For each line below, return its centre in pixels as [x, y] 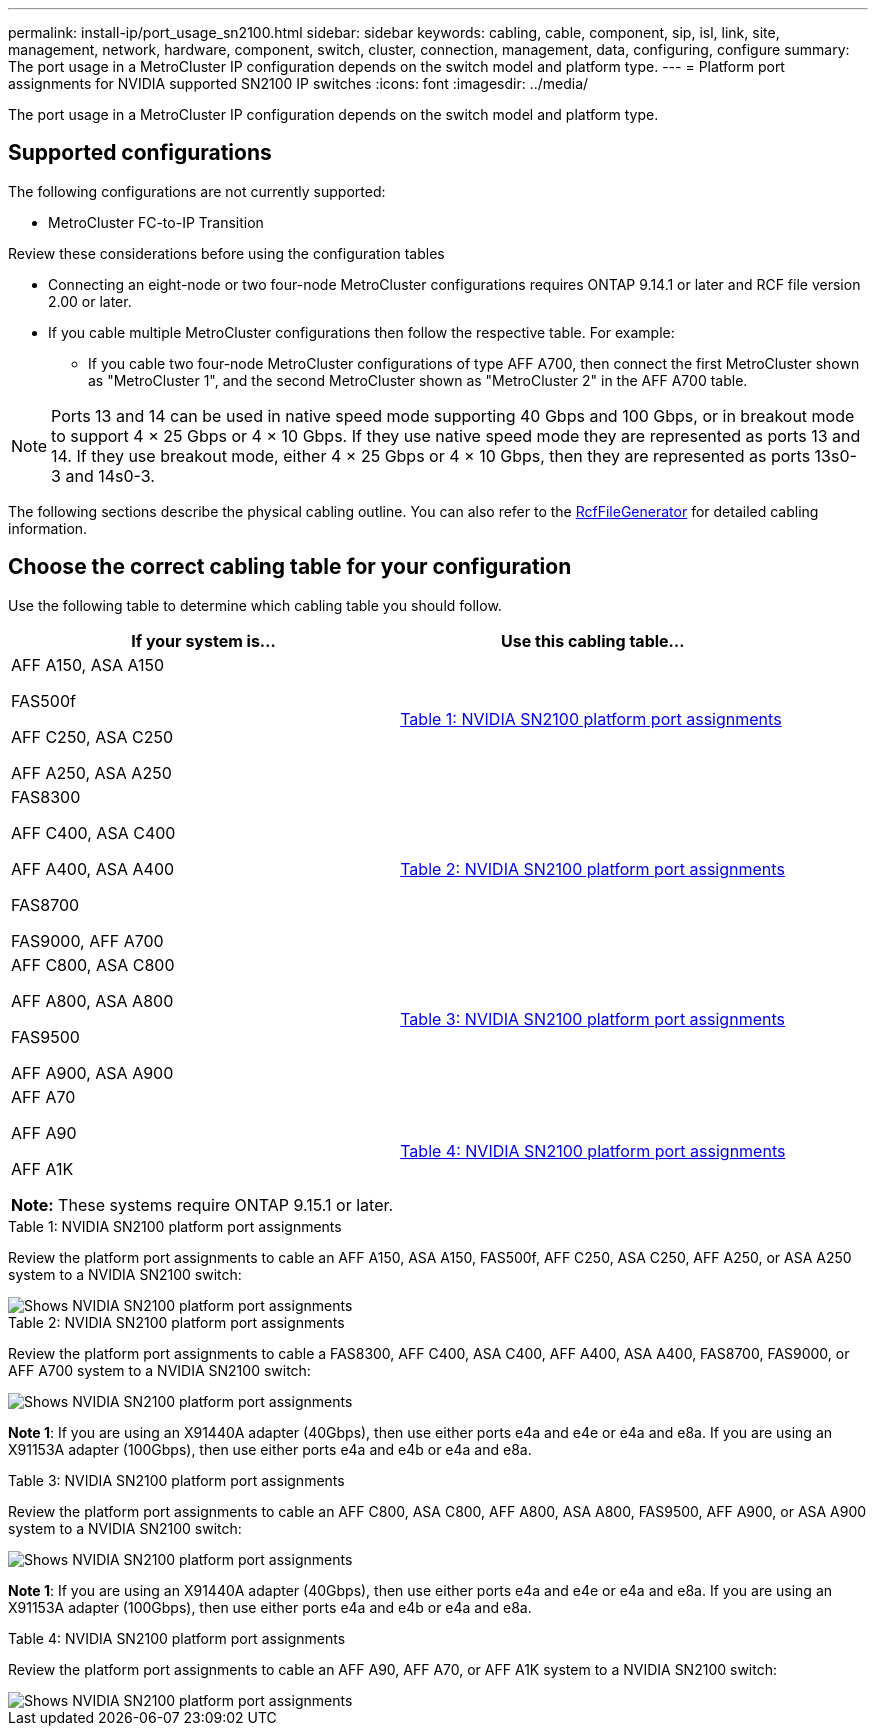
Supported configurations [140, 153]
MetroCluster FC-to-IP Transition [156, 222]
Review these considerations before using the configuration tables [226, 253]
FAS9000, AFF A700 [87, 940]
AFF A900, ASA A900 [92, 1072]
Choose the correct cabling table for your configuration [290, 567]
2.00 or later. [90, 301]
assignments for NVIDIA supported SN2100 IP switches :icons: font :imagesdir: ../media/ [298, 83]
